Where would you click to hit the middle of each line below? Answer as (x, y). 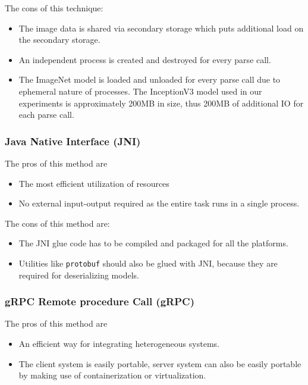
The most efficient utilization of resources (94, 183)
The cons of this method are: (57, 223)
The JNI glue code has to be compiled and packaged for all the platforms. (153, 243)
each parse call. (46, 115)
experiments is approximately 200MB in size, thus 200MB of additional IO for (161, 103)
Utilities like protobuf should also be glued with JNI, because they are (148, 263)
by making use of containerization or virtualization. (112, 375)
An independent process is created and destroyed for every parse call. (145, 59)
